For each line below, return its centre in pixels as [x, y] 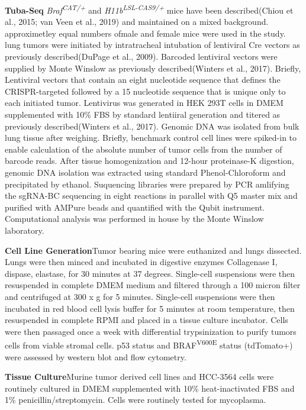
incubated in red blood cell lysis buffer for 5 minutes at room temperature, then [150, 308]
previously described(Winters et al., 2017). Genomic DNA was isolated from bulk [152, 126]
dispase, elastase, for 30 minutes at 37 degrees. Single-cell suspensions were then [150, 273]
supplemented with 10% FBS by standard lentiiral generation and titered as [143, 114]
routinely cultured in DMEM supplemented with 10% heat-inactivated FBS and [150, 388]
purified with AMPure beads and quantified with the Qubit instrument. [135, 207]
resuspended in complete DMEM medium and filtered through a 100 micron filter [153, 285]
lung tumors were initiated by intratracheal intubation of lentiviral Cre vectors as [152, 45]
